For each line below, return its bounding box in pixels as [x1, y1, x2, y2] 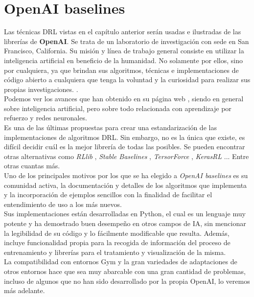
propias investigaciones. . [4, 84, 78, 94]
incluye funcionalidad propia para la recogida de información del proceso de [4, 237, 231, 248]
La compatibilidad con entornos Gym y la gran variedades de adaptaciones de [4, 256, 237, 267]
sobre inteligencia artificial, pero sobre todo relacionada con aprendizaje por [4, 103, 231, 113]
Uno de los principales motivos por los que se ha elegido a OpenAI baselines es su [4, 170, 248, 181]
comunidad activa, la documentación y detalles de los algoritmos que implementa [4, 180, 247, 190]
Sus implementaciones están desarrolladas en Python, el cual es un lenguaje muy [4, 208, 246, 219]
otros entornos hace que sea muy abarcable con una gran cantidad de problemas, [4, 266, 246, 276]
